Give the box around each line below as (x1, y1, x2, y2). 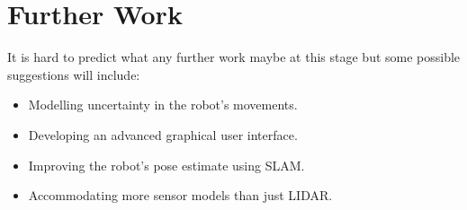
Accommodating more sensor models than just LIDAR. (28, 186, 333, 205)
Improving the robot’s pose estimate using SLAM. (28, 155, 305, 174)
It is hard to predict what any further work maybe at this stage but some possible (7, 48, 461, 66)
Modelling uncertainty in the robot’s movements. (28, 95, 298, 114)
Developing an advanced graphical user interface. (28, 125, 298, 144)
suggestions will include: (7, 65, 140, 83)
